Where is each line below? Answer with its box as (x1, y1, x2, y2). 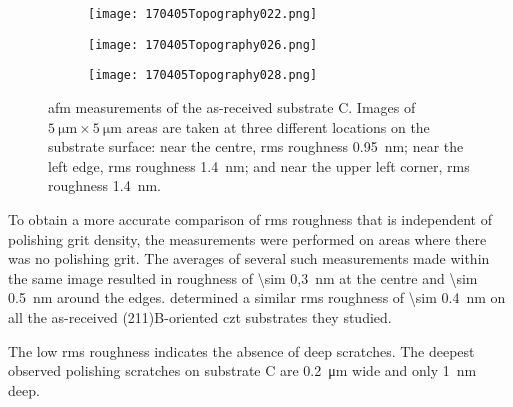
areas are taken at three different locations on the (126, 116, 430, 137)
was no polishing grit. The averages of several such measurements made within (8, 248, 490, 269)
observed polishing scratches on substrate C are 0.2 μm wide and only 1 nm (8, 360, 477, 381)
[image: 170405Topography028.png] (88, 68, 318, 83)
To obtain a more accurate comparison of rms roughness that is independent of (8, 208, 492, 229)
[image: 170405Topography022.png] (88, 7, 318, 21)
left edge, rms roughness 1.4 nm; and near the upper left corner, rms (48, 155, 470, 176)
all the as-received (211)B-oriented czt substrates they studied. (8, 306, 392, 327)
